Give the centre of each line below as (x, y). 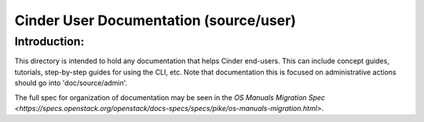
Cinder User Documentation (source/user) (155, 20)
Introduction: (49, 41)
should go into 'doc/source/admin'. (71, 83)
